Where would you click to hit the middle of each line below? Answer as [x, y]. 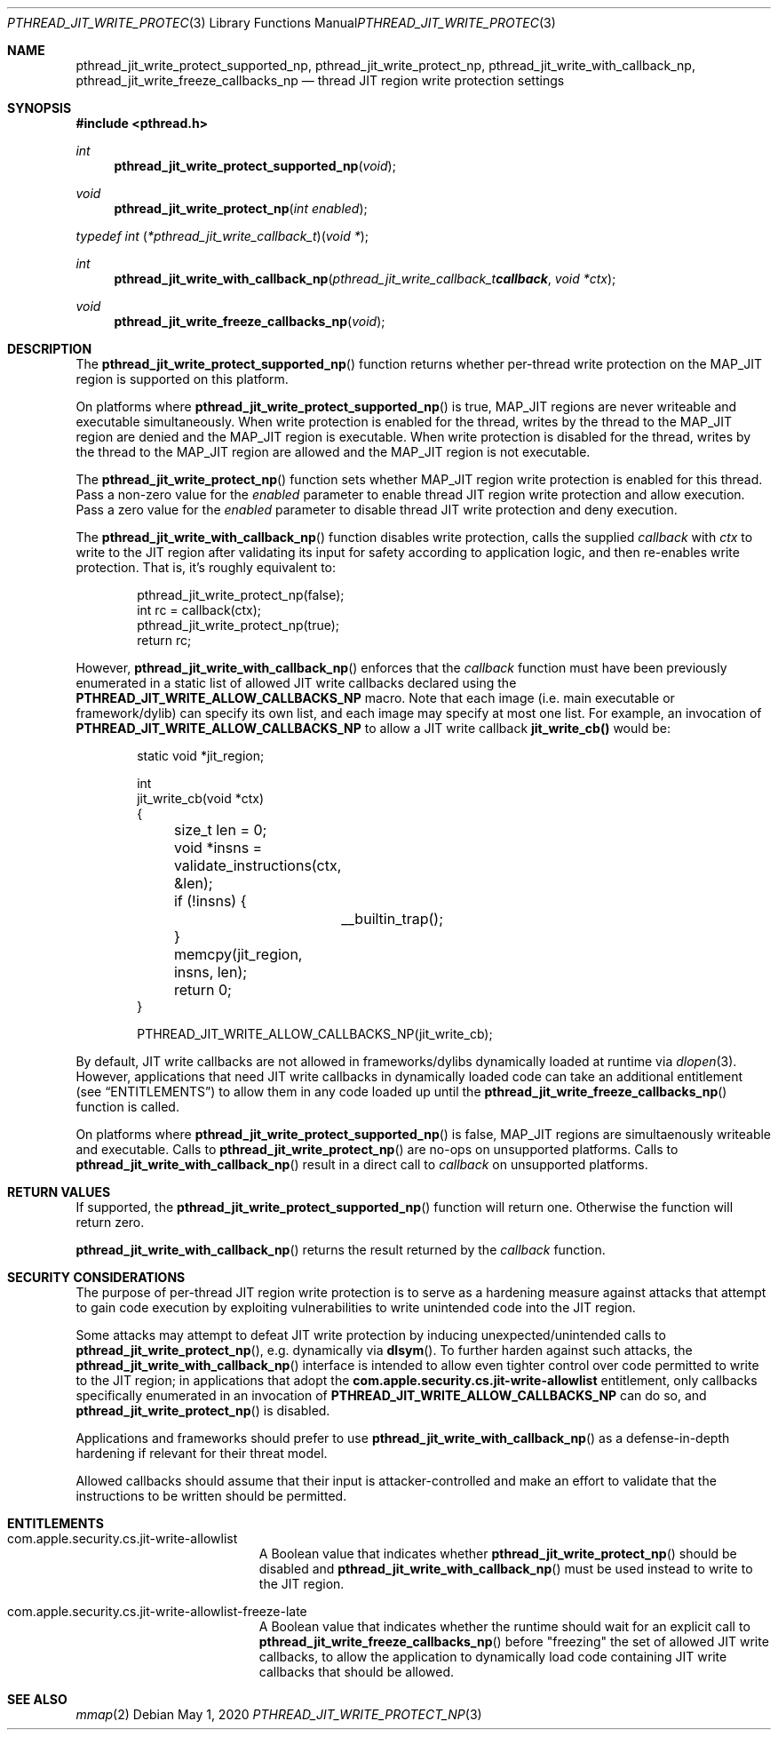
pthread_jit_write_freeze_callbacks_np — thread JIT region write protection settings [320, 80]
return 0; [202, 990]
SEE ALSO [37, 1699]
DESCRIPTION [50, 349]
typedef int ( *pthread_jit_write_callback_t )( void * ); [222, 236]
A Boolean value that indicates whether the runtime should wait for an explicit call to [504, 1626]
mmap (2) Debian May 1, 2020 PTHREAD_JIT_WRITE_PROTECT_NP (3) [279, 1714]
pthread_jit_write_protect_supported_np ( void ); [255, 166]
